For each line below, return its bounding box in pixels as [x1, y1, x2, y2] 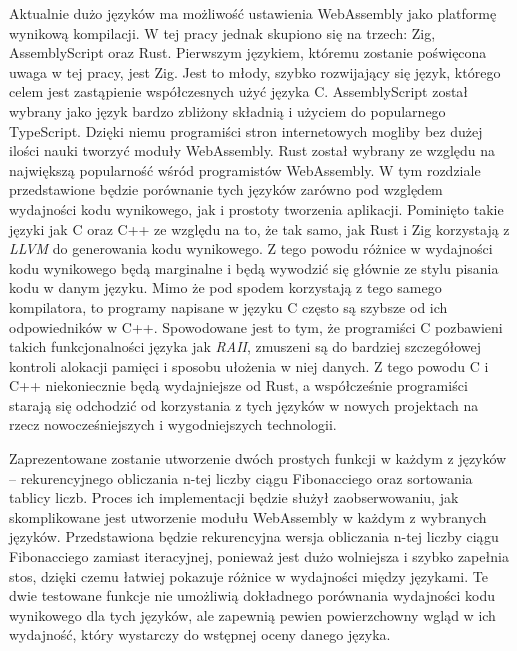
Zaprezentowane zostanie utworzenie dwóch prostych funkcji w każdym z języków [9, 448, 507, 469]
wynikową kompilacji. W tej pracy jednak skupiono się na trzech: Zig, [9, 22, 436, 43]
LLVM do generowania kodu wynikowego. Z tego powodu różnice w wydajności [9, 238, 493, 259]
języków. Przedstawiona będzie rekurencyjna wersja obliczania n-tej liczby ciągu [9, 526, 499, 547]
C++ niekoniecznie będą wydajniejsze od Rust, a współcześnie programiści [9, 375, 468, 396]
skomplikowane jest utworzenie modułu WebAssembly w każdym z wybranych [9, 506, 487, 527]
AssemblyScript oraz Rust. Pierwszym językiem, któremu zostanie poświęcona [9, 42, 487, 63]
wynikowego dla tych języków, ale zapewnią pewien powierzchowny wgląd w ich [9, 604, 496, 625]
